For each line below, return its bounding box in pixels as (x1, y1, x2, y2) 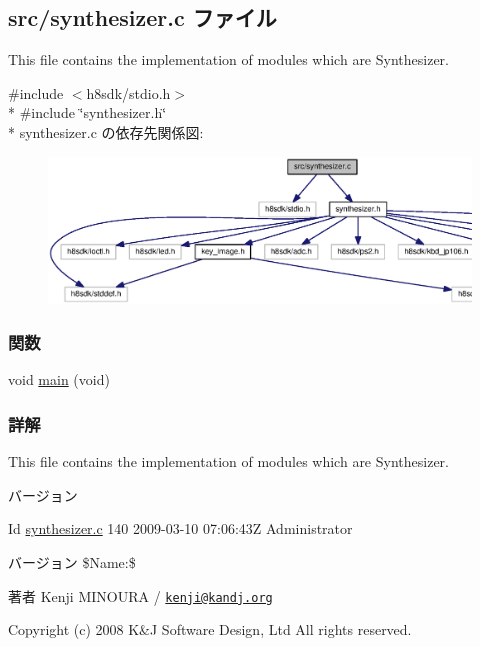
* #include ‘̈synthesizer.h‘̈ (8, 102, 167, 123)
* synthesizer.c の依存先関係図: (8, 121, 204, 142)
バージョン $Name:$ (8, 551, 136, 572)
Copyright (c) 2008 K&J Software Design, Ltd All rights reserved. (8, 619, 412, 640)
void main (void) (8, 369, 110, 390)
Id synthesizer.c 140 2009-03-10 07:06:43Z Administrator (8, 518, 353, 539)
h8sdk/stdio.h (86, 82, 171, 103)
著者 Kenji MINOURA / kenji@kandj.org (8, 585, 273, 606)
